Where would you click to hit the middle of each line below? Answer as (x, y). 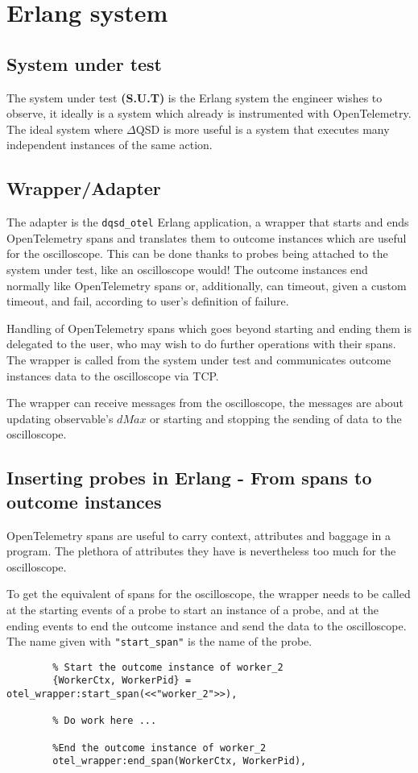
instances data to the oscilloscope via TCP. (113, 375)
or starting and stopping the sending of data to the (276, 418)
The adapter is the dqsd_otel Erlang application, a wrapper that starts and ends (208, 222)
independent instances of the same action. (110, 145)
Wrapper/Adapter (84, 188)
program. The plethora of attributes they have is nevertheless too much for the (201, 551)
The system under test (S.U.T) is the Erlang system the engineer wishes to (195, 97)
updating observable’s (60, 418)
